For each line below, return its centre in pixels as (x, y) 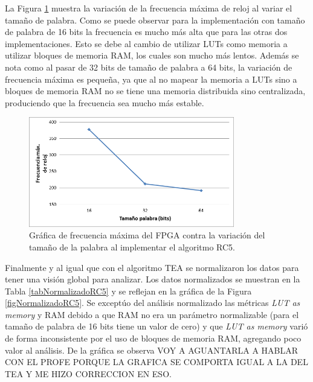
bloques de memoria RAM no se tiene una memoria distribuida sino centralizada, (155, 91)
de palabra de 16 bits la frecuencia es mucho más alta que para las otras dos (146, 32)
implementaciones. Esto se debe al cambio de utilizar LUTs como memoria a (146, 43)
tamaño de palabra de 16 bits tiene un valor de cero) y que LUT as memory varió (156, 326)
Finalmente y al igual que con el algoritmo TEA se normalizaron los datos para (152, 267)
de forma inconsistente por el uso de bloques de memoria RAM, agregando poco (153, 338)
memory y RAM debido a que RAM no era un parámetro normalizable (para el (152, 314)
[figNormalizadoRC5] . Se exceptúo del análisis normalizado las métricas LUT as (153, 303)
